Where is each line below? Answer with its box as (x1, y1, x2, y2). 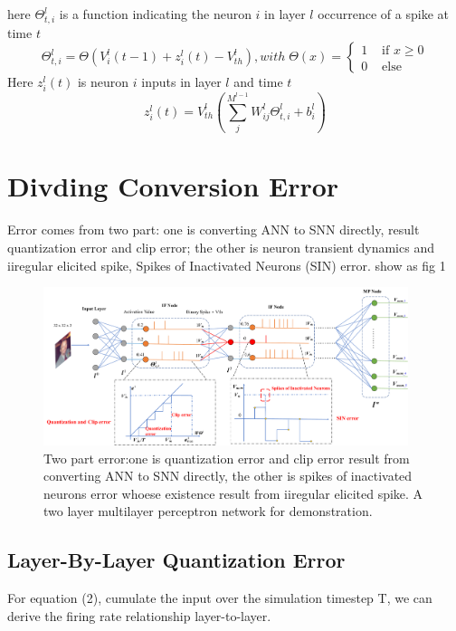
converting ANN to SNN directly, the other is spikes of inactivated (43, 466, 413, 485)
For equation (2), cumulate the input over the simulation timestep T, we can (7, 588, 432, 607)
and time (233, 72, 283, 91)
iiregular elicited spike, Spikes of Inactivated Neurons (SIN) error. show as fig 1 (7, 255, 446, 274)
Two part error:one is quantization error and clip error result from (43, 448, 410, 467)
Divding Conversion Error (7, 167, 339, 205)
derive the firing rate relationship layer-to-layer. (7, 606, 271, 625)
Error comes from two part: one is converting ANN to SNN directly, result (7, 220, 420, 239)
